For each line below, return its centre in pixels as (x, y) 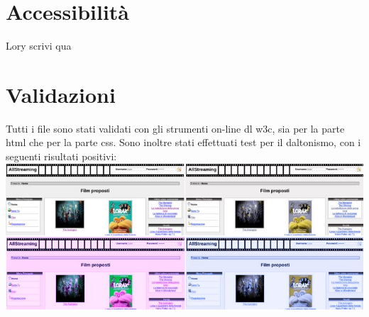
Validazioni (61, 94)
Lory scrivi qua (39, 46)
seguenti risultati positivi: (61, 156)
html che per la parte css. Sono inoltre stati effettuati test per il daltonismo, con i (183, 142)
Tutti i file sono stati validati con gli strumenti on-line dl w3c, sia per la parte (175, 128)
